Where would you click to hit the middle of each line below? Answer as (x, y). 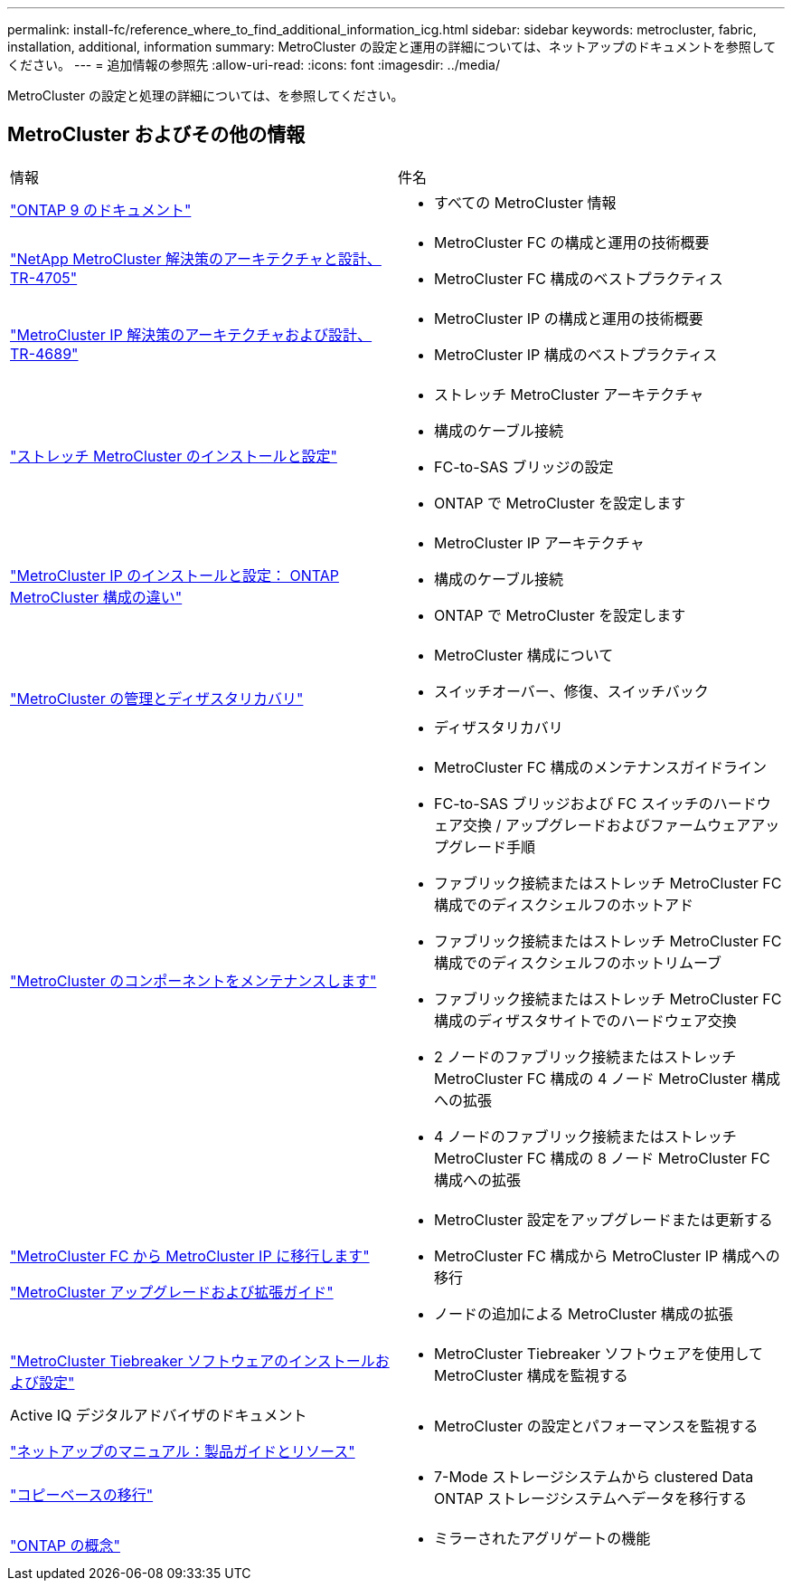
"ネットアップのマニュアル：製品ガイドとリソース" (183, 1451)
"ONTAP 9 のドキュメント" (101, 209)
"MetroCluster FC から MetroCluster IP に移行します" (190, 1255)
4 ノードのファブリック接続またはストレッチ (585, 1136)
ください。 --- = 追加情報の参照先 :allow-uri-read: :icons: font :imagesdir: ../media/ (254, 65)
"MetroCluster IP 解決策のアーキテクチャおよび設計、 (191, 334)
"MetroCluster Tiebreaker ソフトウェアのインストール (193, 1360)
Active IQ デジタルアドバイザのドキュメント (159, 1415)
